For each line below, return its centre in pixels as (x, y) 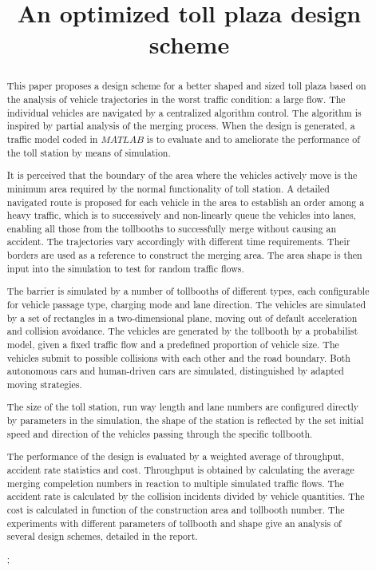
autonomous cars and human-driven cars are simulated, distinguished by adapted (175, 371)
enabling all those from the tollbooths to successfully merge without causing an (172, 228)
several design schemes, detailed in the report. (102, 536)
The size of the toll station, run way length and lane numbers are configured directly (183, 407)
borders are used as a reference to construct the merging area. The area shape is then (184, 255)
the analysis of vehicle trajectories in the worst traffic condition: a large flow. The (176, 99)
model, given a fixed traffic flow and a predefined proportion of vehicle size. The (173, 344)
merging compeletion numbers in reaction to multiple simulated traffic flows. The (175, 483)
